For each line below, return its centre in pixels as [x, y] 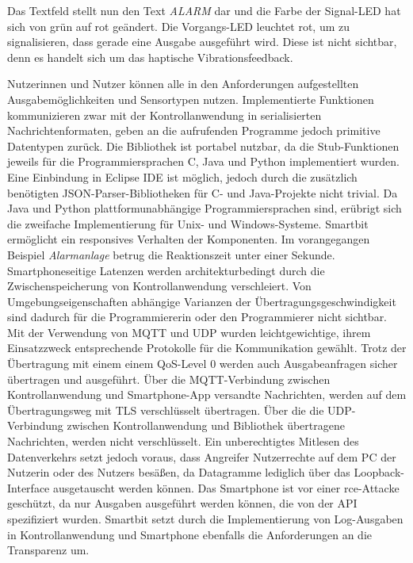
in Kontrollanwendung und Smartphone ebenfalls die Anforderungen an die [189, 534]
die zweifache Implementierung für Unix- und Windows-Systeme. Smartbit [188, 223]
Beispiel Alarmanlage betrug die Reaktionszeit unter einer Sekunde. [171, 254]
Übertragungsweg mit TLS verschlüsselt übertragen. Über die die [166, 410]
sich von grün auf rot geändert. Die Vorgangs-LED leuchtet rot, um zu [179, 26]
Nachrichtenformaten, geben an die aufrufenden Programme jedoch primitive [194, 130]
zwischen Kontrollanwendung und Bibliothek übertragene [206, 425]
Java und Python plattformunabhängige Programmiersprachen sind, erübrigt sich [205, 208]
